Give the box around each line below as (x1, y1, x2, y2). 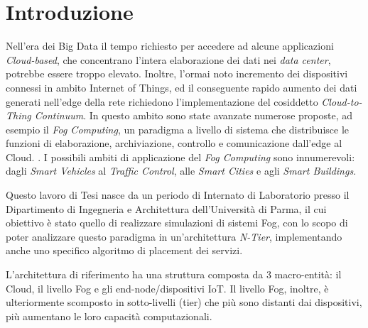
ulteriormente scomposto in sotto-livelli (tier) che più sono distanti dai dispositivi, (6, 295, 362, 310)
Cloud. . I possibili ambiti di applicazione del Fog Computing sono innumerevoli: (6, 149, 355, 164)
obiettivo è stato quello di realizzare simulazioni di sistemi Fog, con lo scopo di (6, 215, 348, 230)
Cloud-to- (321, 94, 362, 109)
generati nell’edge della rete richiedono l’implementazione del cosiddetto (6, 94, 318, 109)
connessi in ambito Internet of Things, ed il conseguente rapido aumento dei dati (6, 80, 357, 94)
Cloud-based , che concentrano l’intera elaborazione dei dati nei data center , (6, 52, 331, 67)
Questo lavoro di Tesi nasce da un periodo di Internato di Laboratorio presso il (6, 187, 350, 202)
